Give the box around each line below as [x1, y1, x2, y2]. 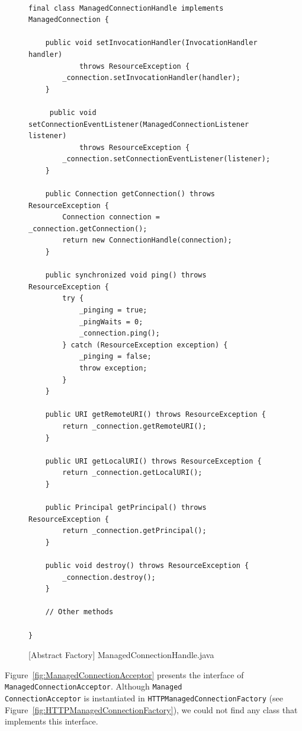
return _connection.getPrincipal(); [62, 526, 207, 535]
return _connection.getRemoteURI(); [62, 422, 207, 430]
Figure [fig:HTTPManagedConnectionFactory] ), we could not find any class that [5, 703, 298, 716]
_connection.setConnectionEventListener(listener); [62, 155, 271, 164]
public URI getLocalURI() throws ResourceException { [45, 457, 262, 465]
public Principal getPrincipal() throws [45, 503, 207, 512]
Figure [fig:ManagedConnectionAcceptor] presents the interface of [5, 668, 244, 681]
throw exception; [79, 364, 147, 372]
